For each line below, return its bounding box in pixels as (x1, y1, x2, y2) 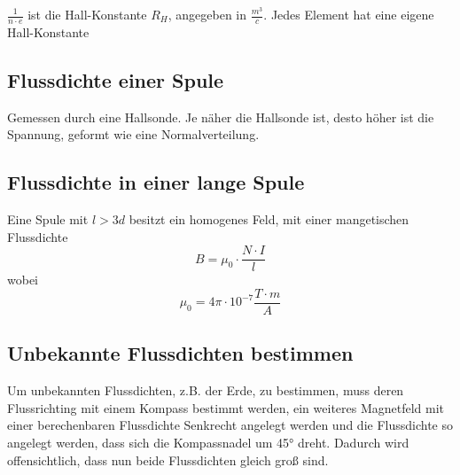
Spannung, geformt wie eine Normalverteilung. (7, 125, 260, 144)
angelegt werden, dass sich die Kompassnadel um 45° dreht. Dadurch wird (7, 432, 409, 451)
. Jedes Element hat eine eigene (263, 5, 434, 23)
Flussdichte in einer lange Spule (7, 168, 305, 196)
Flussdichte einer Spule (7, 66, 224, 93)
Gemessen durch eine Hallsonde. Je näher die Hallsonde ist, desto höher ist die (7, 107, 434, 126)
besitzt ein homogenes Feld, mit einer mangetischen (129, 210, 409, 229)
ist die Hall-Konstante (27, 5, 147, 23)
